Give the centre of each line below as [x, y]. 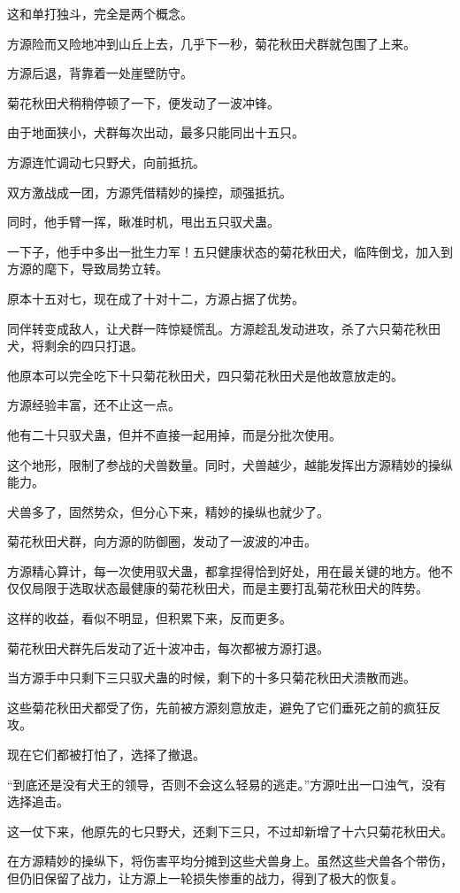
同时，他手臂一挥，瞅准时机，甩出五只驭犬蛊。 [143, 222]
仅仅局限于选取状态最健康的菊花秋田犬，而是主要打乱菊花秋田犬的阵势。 [218, 588]
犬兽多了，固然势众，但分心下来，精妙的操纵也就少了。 [168, 511]
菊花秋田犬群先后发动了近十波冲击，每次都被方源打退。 [168, 647]
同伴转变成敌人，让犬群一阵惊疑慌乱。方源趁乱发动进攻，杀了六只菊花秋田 [224, 328]
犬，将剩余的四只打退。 [75, 346]
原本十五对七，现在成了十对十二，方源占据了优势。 [156, 298]
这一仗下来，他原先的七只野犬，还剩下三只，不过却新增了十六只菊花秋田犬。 [230, 831]
